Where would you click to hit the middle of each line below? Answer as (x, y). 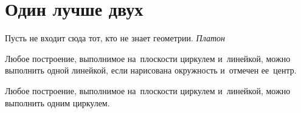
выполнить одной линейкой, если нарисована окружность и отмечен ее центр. (151, 70)
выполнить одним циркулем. (57, 102)
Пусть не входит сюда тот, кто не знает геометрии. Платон (115, 38)
